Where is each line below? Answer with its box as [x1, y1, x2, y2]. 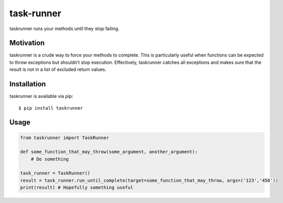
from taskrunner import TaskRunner [20, 135, 109, 140]
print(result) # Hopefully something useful [20, 185, 134, 191]
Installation [9, 80, 46, 89]
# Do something [31, 156, 69, 162]
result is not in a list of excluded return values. [9, 66, 107, 72]
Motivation [9, 39, 45, 47]
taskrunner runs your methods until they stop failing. [9, 26, 120, 32]
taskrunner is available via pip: [9, 93, 73, 99]
